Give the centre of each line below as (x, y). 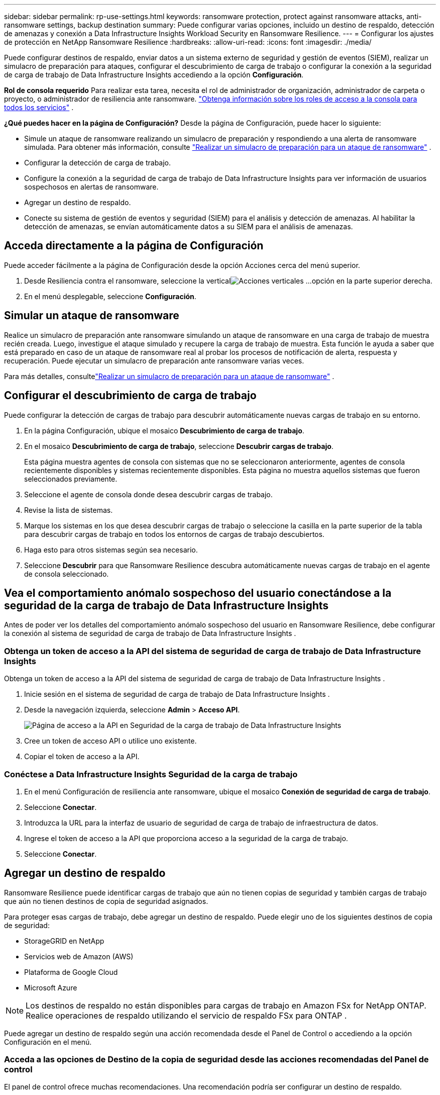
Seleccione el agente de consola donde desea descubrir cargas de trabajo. (148, 494)
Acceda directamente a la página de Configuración (134, 246)
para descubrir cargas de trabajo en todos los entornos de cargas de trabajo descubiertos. (174, 534)
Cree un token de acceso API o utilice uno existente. (111, 741)
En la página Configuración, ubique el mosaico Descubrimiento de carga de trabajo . (164, 430)
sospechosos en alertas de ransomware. (91, 187)
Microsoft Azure (51, 987)
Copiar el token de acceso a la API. (82, 757)
